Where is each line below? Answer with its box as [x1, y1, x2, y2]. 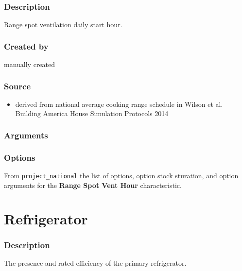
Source [4, 80, 31, 92]
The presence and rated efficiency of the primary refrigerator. [4, 257, 187, 268]
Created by [4, 40, 49, 52]
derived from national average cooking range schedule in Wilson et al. [15, 99, 223, 109]
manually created [4, 59, 55, 69]
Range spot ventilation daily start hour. [4, 19, 122, 30]
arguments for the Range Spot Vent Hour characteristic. [4, 180, 182, 190]
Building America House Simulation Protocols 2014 [15, 108, 169, 119]
